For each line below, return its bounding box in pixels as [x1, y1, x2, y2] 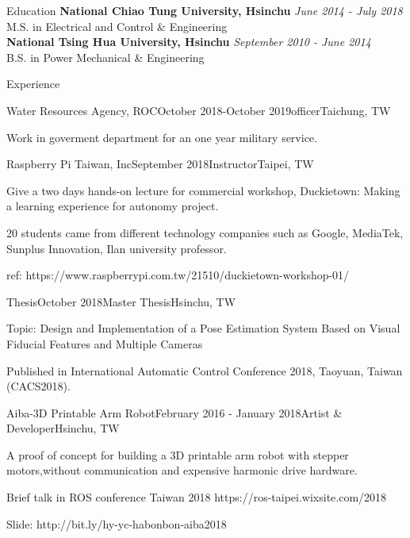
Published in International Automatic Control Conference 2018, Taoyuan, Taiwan [6, 362, 403, 379]
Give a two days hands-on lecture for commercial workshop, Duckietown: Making [6, 182, 400, 198]
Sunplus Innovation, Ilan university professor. [6, 240, 227, 256]
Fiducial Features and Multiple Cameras [6, 335, 203, 352]
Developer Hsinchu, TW [6, 420, 120, 436]
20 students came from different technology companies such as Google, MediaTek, [6, 224, 404, 240]
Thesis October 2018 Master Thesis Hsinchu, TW [6, 293, 236, 309]
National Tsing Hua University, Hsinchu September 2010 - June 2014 [6, 33, 371, 50]
